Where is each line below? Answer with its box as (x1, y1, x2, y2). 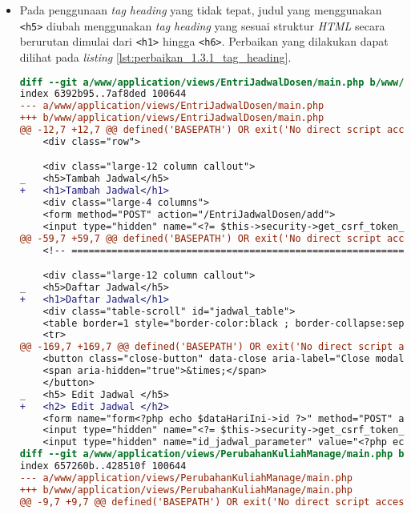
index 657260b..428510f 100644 (19, 460, 187, 472)
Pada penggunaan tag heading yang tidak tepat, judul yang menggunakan (19, 2, 382, 18)
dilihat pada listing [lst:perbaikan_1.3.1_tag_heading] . (19, 48, 292, 65)
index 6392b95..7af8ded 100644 (19, 88, 187, 100)
